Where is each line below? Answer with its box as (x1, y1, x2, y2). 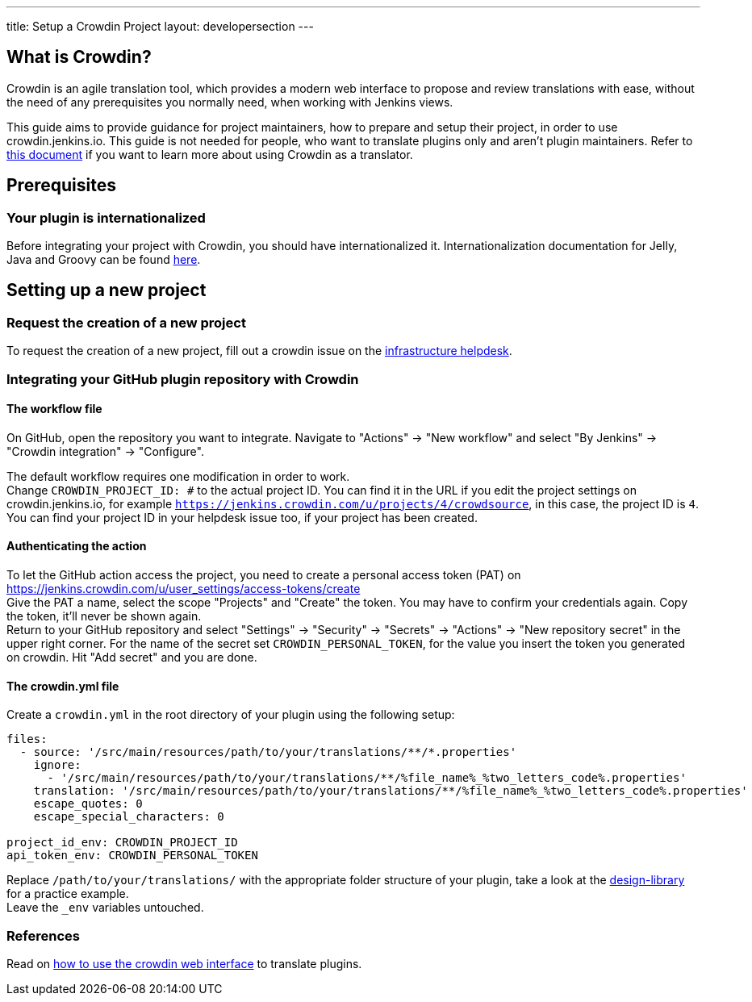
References (6, 927, 80, 944)
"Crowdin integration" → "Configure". (6, 444, 204, 458)
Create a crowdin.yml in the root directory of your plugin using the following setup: (6, 708, 455, 722)
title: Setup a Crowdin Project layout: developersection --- (6, 19, 314, 33)
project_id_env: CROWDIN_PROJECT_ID (6, 836, 238, 850)
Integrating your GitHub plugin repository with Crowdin (6, 370, 359, 387)
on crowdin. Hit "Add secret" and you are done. (6, 650, 257, 665)
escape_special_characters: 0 (33, 810, 224, 824)
